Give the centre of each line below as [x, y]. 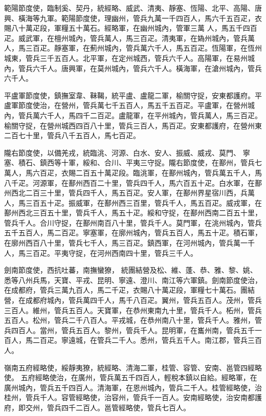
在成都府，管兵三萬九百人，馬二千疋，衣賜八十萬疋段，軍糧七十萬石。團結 [129, 290]
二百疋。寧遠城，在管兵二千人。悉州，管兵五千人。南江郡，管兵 [140, 340]
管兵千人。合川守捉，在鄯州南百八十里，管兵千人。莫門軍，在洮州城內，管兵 [133, 222]
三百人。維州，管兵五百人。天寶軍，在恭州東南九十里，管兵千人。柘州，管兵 [133, 310]
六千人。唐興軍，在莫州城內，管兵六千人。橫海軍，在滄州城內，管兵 [147, 68]
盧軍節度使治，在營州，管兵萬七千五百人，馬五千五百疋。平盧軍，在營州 [126, 105]
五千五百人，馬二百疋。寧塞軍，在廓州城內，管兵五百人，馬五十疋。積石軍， [133, 233]
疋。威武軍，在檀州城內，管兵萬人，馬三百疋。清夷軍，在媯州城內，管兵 [126, 38]
